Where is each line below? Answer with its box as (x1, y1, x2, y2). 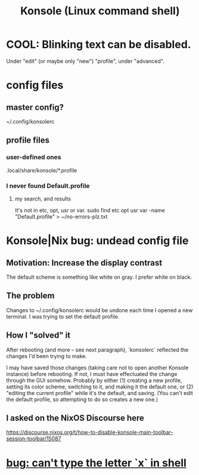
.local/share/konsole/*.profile (6, 166, 77, 174)
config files (6, 79, 64, 92)
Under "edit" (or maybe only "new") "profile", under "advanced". (6, 57, 165, 64)
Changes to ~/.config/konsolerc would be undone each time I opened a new (6, 306, 193, 314)
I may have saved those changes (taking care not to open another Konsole (6, 364, 189, 371)
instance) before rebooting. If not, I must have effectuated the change (6, 370, 178, 377)
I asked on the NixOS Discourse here (6, 413, 145, 423)
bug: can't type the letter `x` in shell (6, 456, 186, 470)
